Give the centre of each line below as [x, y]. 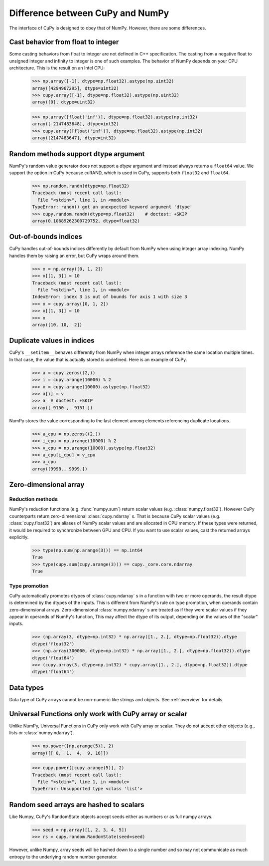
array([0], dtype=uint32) [64, 102]
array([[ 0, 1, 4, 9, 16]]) [70, 753]
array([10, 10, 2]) [57, 325]
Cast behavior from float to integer [64, 42]
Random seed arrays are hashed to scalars [77, 804]
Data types [27, 688]
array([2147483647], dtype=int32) [74, 138]
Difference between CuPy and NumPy [89, 13]
